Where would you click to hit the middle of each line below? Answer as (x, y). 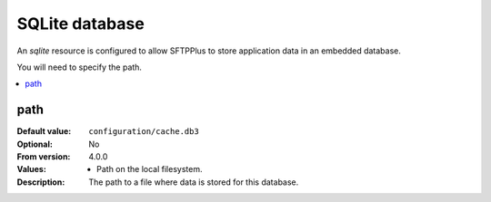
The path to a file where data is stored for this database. (194, 182)
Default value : (44, 131)
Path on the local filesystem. (150, 169)
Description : (41, 182)
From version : (44, 157)
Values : (32, 169)
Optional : (35, 144)
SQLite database (80, 24)
